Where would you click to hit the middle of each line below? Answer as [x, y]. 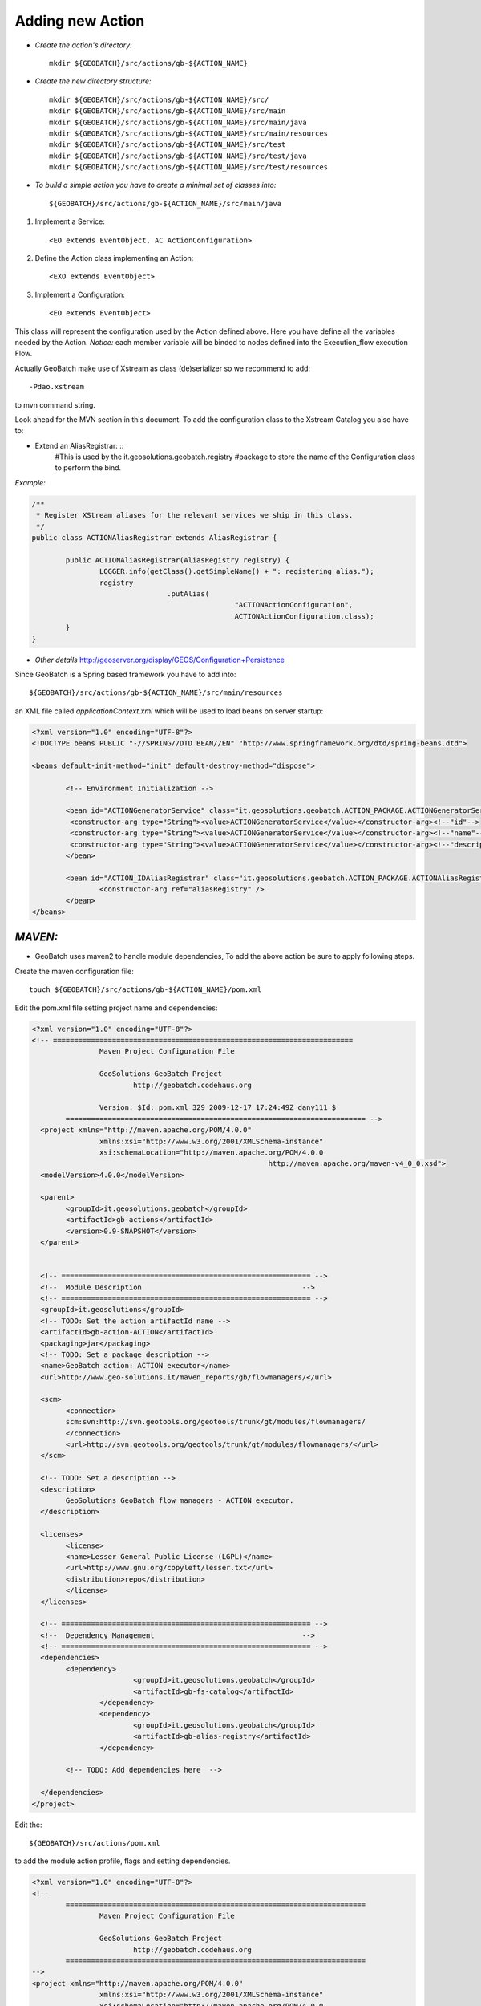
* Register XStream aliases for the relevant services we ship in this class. [195, 515]
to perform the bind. [88, 468]
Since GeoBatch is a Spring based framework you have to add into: [125, 674]
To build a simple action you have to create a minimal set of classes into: [156, 185]
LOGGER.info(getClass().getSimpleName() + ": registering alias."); [236, 571]
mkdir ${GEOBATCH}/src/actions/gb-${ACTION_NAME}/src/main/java [178, 122]
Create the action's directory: [83, 45]
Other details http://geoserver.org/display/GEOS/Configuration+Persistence [160, 660]
